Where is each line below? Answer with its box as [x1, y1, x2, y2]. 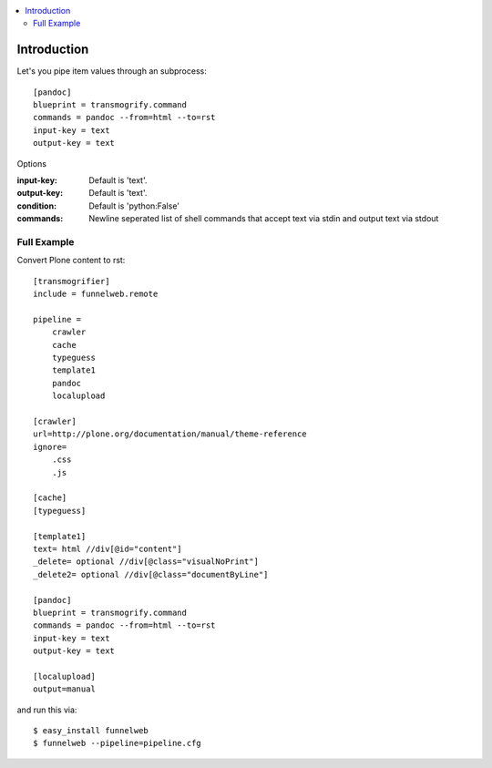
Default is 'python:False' [88, 200, 180, 211]
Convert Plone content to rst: [16, 255, 126, 266]
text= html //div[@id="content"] [33, 543, 182, 554]
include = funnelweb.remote [33, 289, 159, 300]
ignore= [33, 442, 67, 452]
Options [16, 158, 47, 169]
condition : [16, 200, 57, 211]
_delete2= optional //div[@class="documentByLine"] [33, 569, 269, 579]
